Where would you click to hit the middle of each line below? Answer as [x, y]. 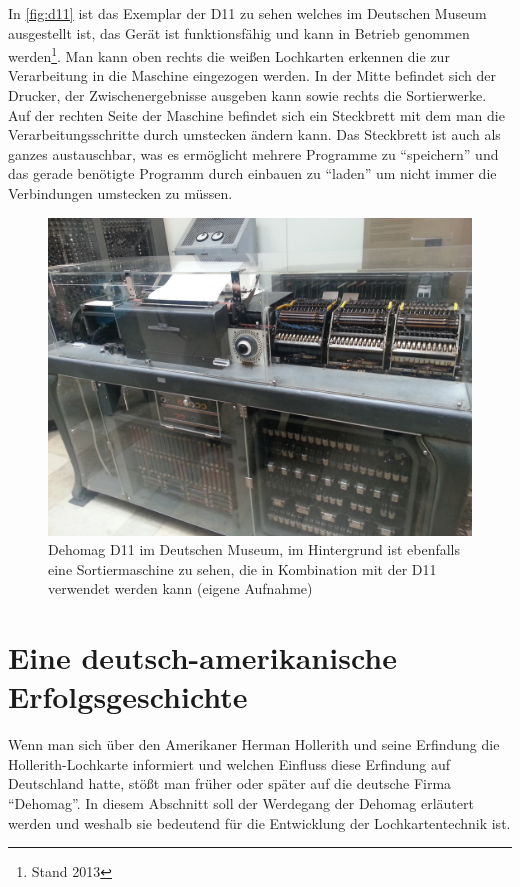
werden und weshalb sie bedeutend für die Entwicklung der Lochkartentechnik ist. [259, 822]
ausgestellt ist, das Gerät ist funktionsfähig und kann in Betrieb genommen [239, 32]
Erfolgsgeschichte [128, 696]
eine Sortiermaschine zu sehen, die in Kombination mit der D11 [242, 568]
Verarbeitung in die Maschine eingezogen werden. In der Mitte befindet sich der [252, 75]
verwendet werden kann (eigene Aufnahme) [180, 588]
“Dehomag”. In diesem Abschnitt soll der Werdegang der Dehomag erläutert [241, 803]
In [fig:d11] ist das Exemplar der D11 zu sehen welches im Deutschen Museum [247, 13]
